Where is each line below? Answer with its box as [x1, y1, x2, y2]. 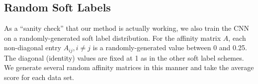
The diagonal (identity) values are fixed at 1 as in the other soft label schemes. [4, 52, 244, 63]
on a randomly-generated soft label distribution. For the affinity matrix [4, 32, 221, 43]
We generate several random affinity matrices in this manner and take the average [4, 62, 254, 73]
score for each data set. [4, 72, 74, 83]
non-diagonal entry [4, 42, 62, 53]
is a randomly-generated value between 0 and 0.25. [92, 42, 247, 53]
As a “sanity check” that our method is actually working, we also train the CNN [4, 23, 250, 33]
